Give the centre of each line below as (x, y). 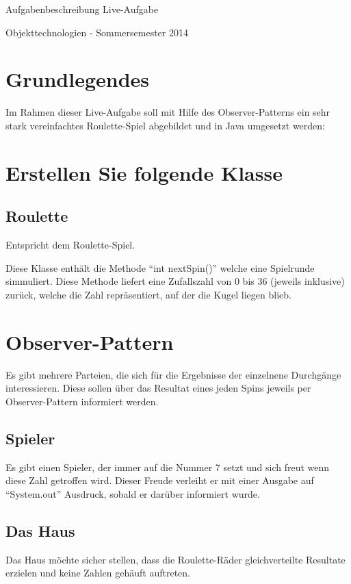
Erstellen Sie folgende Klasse (144, 172)
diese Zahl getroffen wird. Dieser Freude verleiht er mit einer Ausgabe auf (160, 480)
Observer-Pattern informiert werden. (82, 401)
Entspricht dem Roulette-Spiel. (70, 245)
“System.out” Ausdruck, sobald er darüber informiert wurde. (133, 493)
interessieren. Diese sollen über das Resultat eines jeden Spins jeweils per (158, 388)
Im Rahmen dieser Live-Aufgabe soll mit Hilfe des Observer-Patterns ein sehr (168, 112)
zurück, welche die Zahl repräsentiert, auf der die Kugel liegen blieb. (148, 294)
